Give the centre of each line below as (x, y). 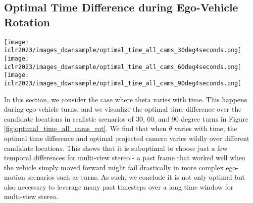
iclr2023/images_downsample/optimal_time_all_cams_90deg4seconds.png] (123, 83)
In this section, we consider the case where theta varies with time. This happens (126, 99)
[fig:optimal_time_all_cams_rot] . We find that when (85, 128)
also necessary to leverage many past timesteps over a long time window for (119, 186)
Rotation (27, 22)
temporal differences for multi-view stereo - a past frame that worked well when (125, 158)
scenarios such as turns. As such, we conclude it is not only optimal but (136, 177)
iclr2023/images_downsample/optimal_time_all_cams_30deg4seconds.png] (123, 50)
